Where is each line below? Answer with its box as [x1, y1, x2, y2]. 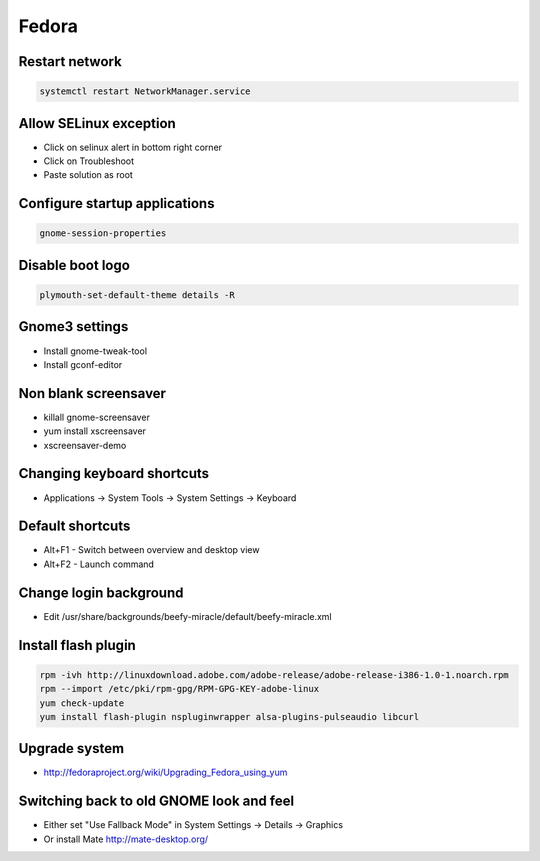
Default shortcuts [18, 518, 131, 535]
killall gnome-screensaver [43, 411, 150, 423]
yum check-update [39, 697, 125, 709]
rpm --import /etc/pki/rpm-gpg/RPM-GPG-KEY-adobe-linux [39, 683, 320, 695]
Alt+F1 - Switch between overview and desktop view [43, 544, 260, 556]
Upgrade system [18, 740, 125, 757]
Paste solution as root [43, 169, 134, 181]
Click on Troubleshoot [43, 155, 135, 167]
